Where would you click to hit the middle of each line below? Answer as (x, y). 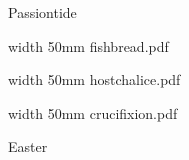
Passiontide (42, 12)
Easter (28, 146)
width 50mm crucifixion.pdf (93, 112)
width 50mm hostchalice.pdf (94, 79)
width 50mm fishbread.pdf (88, 45)
